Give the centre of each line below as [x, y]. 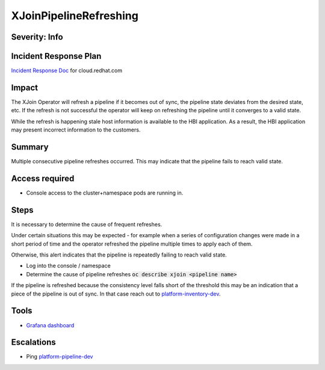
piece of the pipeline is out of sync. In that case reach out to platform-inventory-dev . [116, 294]
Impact [25, 87]
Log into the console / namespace [68, 266]
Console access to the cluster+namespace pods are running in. [105, 193]
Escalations [34, 342]
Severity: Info [37, 37]
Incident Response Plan [56, 56]
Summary [30, 147]
